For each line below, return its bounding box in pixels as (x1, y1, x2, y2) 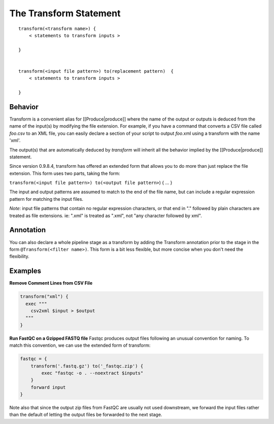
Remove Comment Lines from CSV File (9, 280, 93, 286)
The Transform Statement (9, 8, 121, 19)
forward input (30, 384, 66, 390)
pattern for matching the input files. (9, 196, 84, 202)
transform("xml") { (20, 294, 68, 299)
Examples (9, 267, 42, 276)
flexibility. (9, 253, 30, 259)
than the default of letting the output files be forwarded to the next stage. (9, 412, 162, 418)
